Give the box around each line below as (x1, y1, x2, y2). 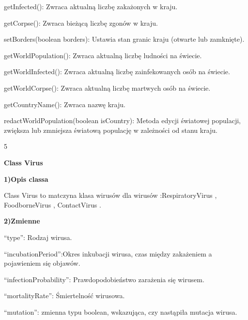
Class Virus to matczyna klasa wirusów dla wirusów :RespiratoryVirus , (4, 190, 217, 200)
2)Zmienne (4, 216, 40, 226)
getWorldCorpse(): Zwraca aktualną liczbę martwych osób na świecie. (4, 82, 211, 93)
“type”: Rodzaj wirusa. (4, 232, 72, 242)
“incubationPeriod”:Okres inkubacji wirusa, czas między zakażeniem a (4, 248, 212, 258)
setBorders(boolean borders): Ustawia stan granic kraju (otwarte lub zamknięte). (4, 34, 245, 44)
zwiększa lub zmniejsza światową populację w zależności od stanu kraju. (4, 125, 217, 135)
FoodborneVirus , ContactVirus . (4, 199, 101, 209)
